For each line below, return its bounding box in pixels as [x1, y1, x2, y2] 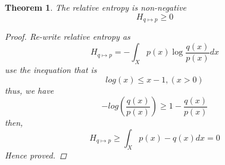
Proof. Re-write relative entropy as [5, 30, 130, 43]
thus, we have [5, 84, 54, 96]
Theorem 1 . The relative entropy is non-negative [5, 1, 187, 13]
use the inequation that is [5, 63, 97, 75]
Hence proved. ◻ [5, 149, 67, 161]
